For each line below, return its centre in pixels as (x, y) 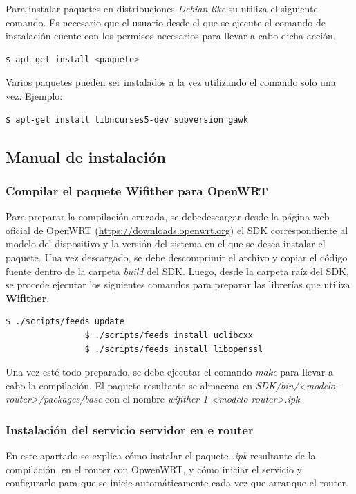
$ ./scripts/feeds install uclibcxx (169, 335)
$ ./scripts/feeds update (65, 322)
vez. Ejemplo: (34, 95)
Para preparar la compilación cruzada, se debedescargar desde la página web (168, 217)
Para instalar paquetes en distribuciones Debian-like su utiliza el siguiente (162, 8)
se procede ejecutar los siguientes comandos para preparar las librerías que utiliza (178, 284)
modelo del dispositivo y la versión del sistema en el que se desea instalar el (166, 244)
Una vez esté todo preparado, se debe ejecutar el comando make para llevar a (169, 372)
